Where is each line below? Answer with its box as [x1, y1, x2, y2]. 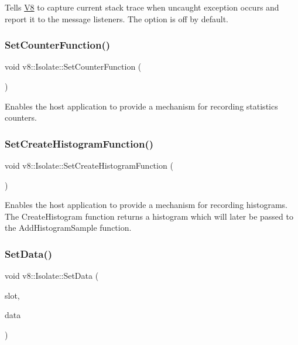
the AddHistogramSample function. [5, 221, 132, 234]
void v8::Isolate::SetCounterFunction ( [5, 60, 142, 73]
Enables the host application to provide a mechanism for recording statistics [5, 100, 278, 112]
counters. [5, 111, 37, 124]
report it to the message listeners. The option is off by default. [5, 12, 228, 25]
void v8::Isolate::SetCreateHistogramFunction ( [5, 159, 173, 171]
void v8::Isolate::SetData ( [5, 269, 99, 282]
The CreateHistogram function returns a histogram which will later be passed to [5, 210, 293, 222]
